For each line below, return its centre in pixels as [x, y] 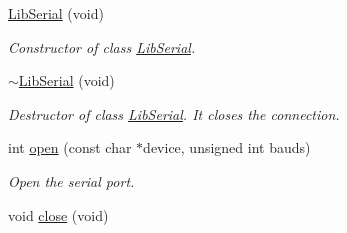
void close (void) [58, 214]
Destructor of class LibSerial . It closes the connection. [174, 113]
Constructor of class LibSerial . [102, 46]
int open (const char [70, 147]
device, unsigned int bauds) [227, 147]
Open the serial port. [71, 180]
